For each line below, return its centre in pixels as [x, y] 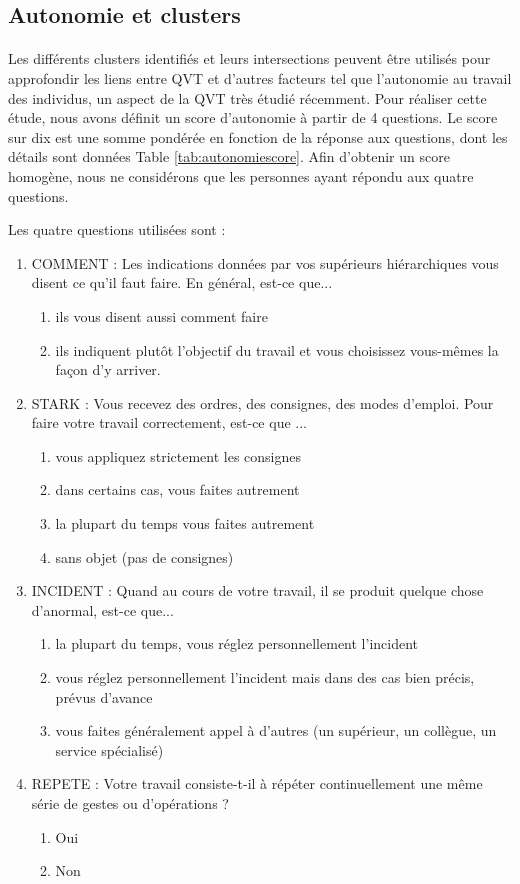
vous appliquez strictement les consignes [178, 455]
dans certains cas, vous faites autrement [177, 489]
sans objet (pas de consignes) [144, 556]
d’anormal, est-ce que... [102, 609]
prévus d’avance [104, 696]
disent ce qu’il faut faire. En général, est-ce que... [182, 282]
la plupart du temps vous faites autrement [185, 523]
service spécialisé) [109, 749]
